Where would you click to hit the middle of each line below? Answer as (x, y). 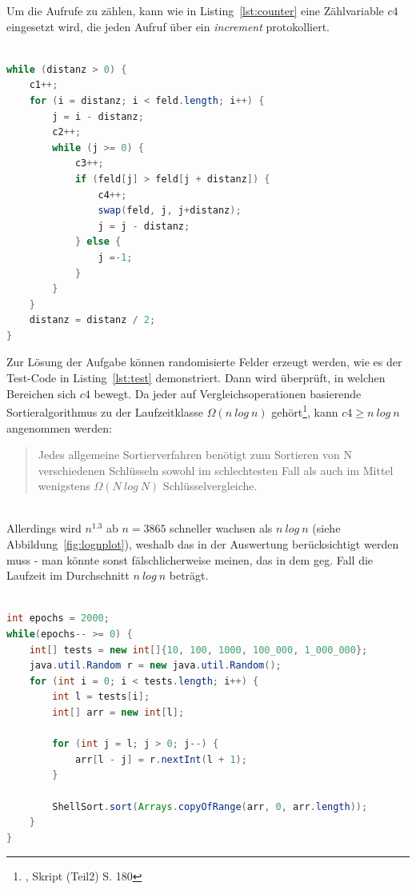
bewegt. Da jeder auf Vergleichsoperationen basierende (228, 393)
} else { (98, 242)
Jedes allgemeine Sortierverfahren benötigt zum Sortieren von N (195, 455)
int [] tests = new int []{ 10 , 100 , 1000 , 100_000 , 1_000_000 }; (198, 650)
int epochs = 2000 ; (58, 619)
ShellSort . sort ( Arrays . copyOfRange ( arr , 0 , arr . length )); (210, 806)
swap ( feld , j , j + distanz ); (170, 211)
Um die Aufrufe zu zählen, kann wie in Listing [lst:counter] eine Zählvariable (195, 10)
